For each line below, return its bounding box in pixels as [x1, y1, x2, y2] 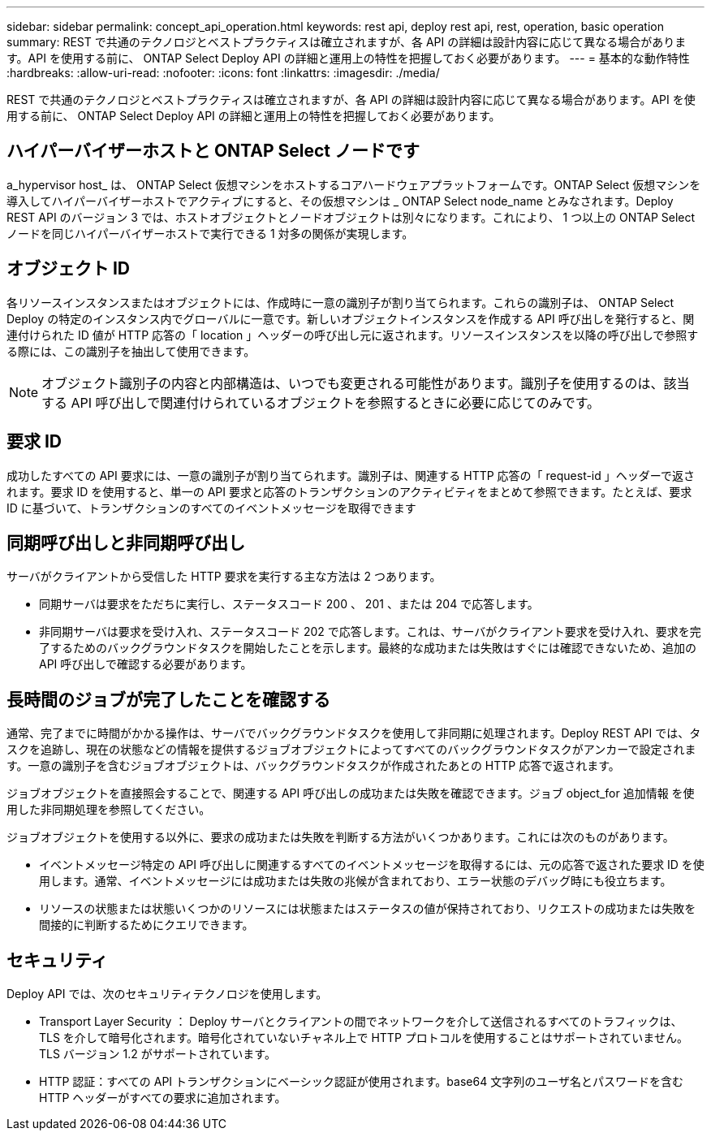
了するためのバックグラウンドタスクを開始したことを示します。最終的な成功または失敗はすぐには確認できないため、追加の [39, 641, 697, 655]
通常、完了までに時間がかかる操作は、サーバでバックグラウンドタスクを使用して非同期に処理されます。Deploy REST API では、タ [6, 726, 701, 741]
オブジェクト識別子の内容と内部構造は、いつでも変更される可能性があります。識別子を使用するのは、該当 [41, 374, 690, 391]
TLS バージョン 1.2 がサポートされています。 [39, 1047, 276, 1061]
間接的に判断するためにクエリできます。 [39, 918, 254, 932]
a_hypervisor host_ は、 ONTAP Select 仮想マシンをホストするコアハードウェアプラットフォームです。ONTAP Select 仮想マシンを [6, 177, 701, 192]
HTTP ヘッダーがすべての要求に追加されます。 [39, 1091, 287, 1105]
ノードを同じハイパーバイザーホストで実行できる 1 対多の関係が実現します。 [6, 226, 414, 240]
